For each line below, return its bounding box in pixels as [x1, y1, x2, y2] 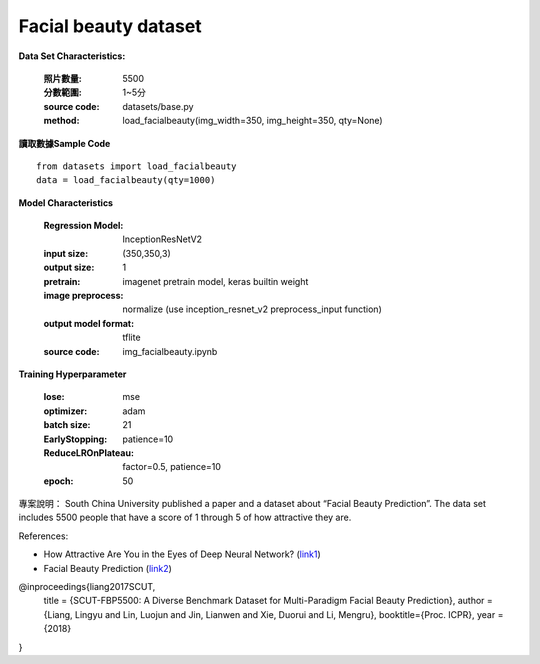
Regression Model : [43, 220, 124, 232]
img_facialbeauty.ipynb [122, 345, 218, 357]
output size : [43, 261, 95, 274]
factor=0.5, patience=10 [122, 461, 222, 473]
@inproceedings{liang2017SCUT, [18, 581, 156, 593]
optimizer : [43, 405, 88, 417]
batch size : [43, 419, 91, 431]
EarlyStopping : [43, 433, 108, 445]
